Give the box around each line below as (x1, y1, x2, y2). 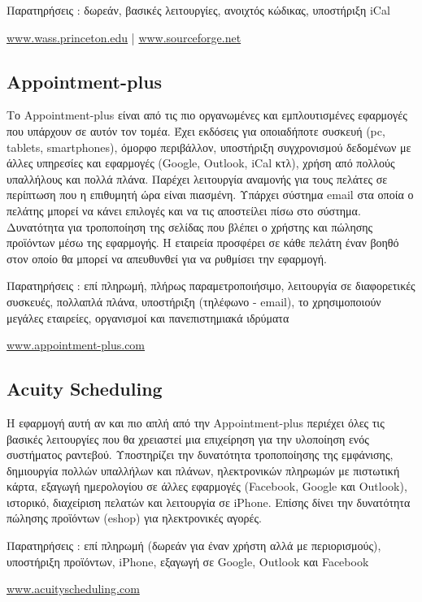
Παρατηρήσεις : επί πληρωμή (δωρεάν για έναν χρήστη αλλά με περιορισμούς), (7, 537, 381, 554)
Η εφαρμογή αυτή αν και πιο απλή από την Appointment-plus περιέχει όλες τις (7, 414, 385, 431)
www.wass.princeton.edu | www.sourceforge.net (7, 28, 241, 45)
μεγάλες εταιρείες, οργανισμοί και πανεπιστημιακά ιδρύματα (7, 309, 289, 326)
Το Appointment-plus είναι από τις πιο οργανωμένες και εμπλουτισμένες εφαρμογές (7, 106, 407, 123)
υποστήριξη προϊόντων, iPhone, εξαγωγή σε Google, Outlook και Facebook (7, 552, 369, 570)
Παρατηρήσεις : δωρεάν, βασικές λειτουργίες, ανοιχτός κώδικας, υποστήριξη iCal (7, 2, 390, 18)
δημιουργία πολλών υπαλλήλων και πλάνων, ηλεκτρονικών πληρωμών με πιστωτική (7, 461, 400, 479)
